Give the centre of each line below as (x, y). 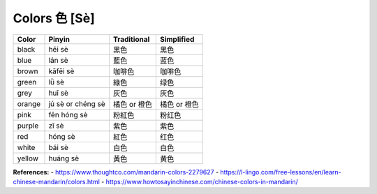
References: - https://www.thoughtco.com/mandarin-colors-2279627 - (116, 172)
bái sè (59, 147)
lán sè (58, 60)
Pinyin (59, 39)
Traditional (131, 39)
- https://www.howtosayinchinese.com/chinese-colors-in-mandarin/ (200, 181)
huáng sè (64, 158)
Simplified (177, 39)
